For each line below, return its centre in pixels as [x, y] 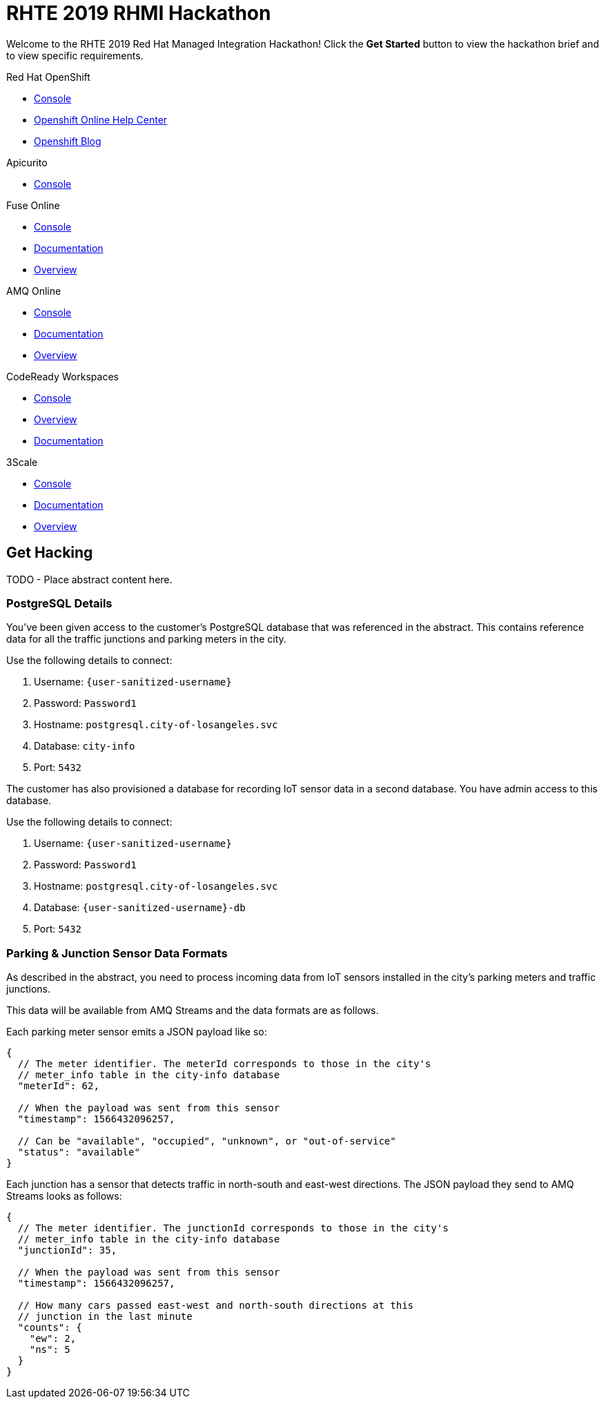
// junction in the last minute [105, 1317]
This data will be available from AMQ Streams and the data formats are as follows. [193, 1011]
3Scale [22, 462]
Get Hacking [50, 553]
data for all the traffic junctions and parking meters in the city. [146, 639]
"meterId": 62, [58, 1086]
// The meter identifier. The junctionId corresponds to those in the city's [233, 1228]
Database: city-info [85, 746]
